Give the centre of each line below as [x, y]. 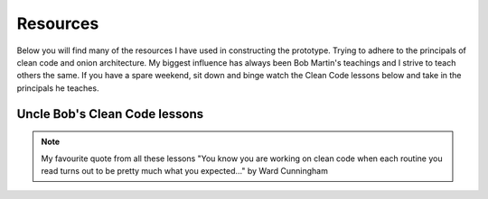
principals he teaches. [58, 88]
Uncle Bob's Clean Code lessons [110, 114]
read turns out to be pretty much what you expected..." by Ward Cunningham [185, 170]
